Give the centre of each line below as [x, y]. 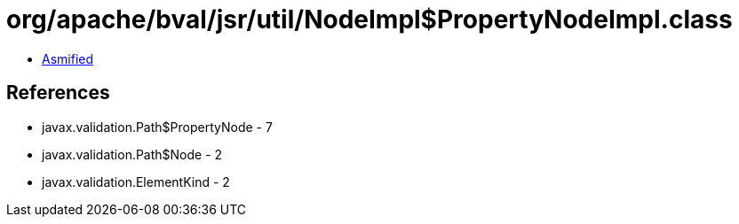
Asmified [68, 58]
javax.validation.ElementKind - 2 [136, 182]
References [58, 93]
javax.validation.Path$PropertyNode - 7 [157, 127]
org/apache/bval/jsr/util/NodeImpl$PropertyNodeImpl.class [369, 19]
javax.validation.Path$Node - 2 [132, 154]
